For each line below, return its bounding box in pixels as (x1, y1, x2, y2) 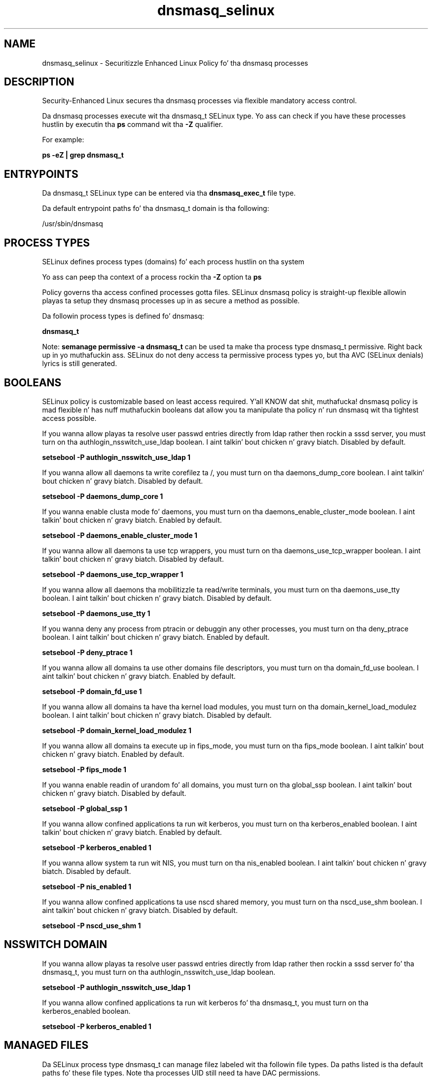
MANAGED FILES (4, 1039, 89, 1052)
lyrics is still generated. (42, 359, 117, 368)
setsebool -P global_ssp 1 (42, 804, 127, 813)
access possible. (42, 414, 97, 422)
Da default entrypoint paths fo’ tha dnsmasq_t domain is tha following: (42, 204, 269, 213)
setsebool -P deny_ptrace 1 (42, 648, 133, 657)
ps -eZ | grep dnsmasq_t (42, 151, 124, 160)
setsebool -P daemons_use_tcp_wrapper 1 (42, 570, 183, 579)
